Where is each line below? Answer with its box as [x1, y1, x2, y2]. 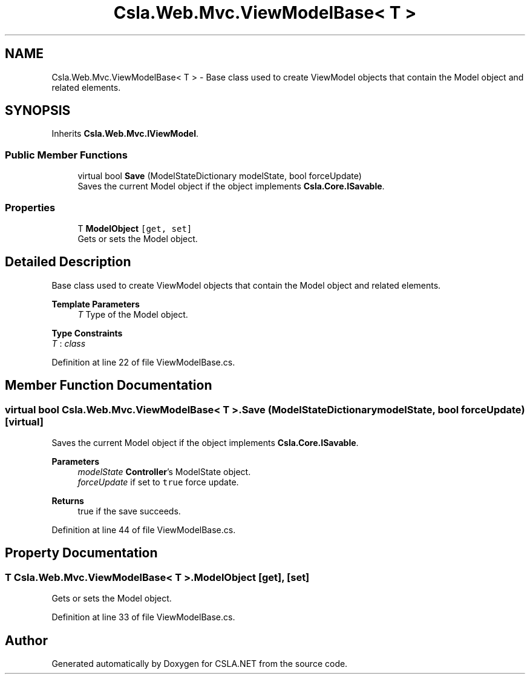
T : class [51, 338, 86, 349]
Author [5, 632, 48, 648]
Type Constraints [51, 327, 123, 338]
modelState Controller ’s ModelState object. [77, 467, 251, 477]
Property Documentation [5, 545, 158, 561]
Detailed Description [5, 254, 131, 270]
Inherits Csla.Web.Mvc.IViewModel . [51, 128, 199, 139]
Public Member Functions [5, 148, 128, 161]
